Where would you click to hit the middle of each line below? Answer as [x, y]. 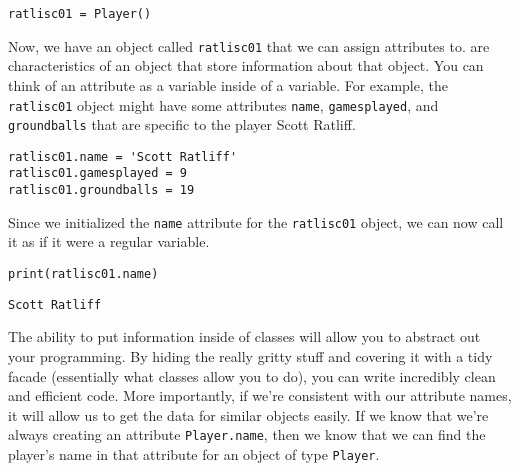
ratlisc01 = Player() [80, 14]
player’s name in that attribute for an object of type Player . [194, 453]
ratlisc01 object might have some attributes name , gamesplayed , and [223, 104]
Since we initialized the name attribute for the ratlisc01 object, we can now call [256, 221]
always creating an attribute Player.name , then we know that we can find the [247, 434]
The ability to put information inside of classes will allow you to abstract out [244, 336]
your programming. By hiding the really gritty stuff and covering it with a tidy [250, 355]
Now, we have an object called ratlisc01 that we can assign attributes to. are [249, 45]
